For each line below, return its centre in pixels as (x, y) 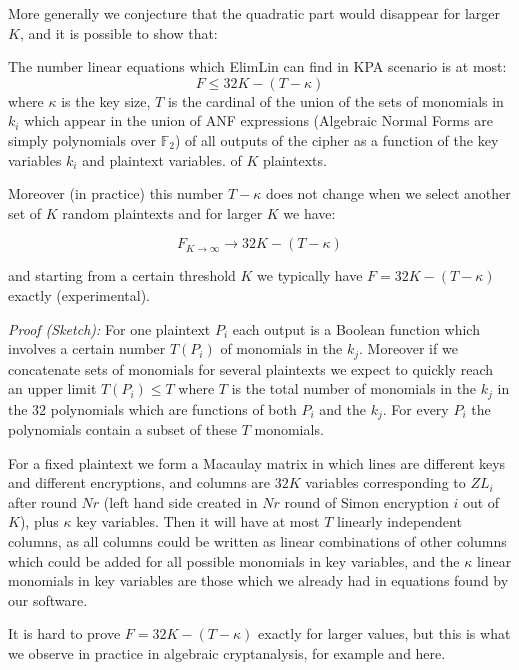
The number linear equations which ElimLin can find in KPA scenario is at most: (257, 66)
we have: (309, 212)
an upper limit (52, 388)
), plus (39, 521)
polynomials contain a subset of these (122, 429)
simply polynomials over (82, 139)
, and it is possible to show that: (118, 32)
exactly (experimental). (79, 294)
